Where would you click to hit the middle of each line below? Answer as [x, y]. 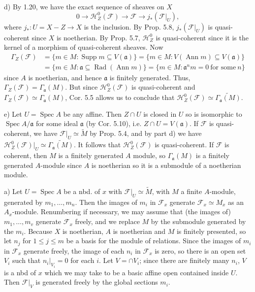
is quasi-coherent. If [184, 145]
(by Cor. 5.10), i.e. [114, 123]
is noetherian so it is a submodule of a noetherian [166, 165]
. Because [38, 231]
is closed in [160, 114]
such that [27, 260]
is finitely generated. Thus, [150, 77]
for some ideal [57, 123]
